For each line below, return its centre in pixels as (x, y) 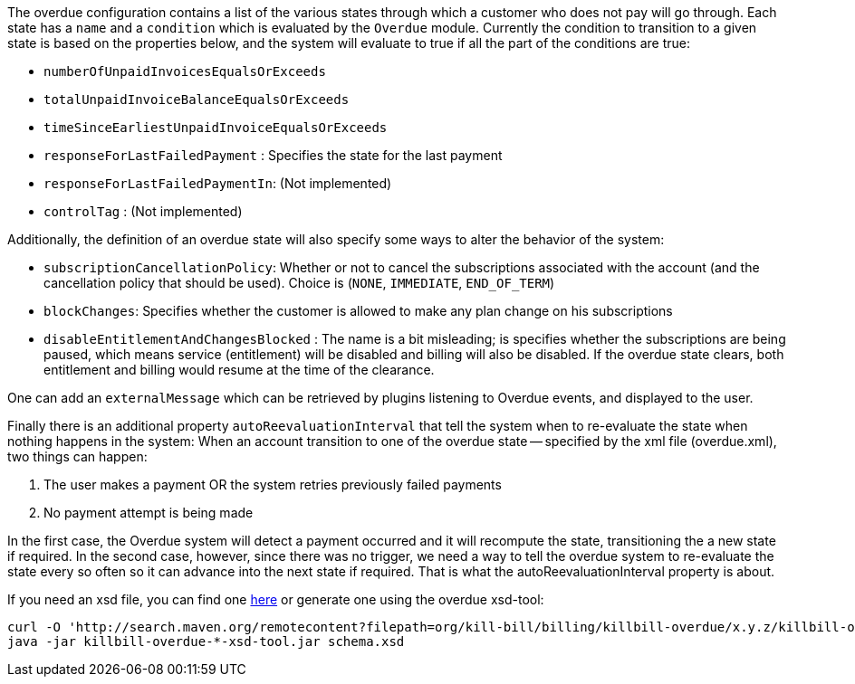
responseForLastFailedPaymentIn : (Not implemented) (218, 183)
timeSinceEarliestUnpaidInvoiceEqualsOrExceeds (216, 128)
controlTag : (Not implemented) (143, 211)
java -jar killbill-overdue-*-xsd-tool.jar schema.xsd (206, 641)
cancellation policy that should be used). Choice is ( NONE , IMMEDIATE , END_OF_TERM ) (299, 283)
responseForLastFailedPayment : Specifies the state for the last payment (273, 155)
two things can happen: (77, 456)
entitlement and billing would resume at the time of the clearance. (239, 370)
